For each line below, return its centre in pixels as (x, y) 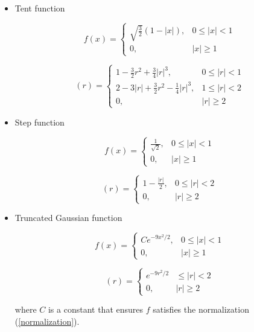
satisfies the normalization (201, 309)
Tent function (40, 8)
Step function (40, 122)
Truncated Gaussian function (68, 218)
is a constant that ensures (96, 309)
